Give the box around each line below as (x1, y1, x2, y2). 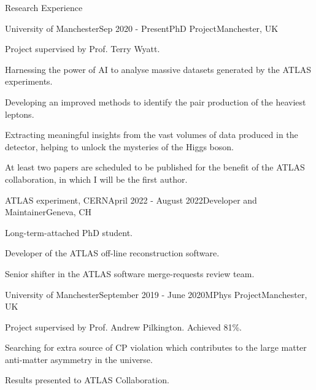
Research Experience (5, 1, 83, 13)
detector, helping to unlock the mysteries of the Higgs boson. (5, 140, 234, 153)
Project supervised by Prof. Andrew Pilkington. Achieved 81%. (5, 320, 242, 333)
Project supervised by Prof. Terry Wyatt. (5, 42, 160, 55)
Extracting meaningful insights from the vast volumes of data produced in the (5, 128, 298, 141)
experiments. (5, 75, 53, 88)
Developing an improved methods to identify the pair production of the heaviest (5, 95, 306, 108)
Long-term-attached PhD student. (5, 226, 133, 239)
